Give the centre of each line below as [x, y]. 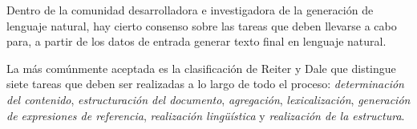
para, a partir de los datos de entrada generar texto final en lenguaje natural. [196, 41]
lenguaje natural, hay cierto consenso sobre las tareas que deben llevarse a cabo [202, 25]
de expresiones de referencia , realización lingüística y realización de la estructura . [206, 115]
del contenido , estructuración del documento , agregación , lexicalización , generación [208, 99]
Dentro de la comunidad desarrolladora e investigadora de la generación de [190, 10]
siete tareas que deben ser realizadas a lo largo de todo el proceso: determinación [205, 84]
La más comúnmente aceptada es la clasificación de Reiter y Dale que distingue [201, 68]
